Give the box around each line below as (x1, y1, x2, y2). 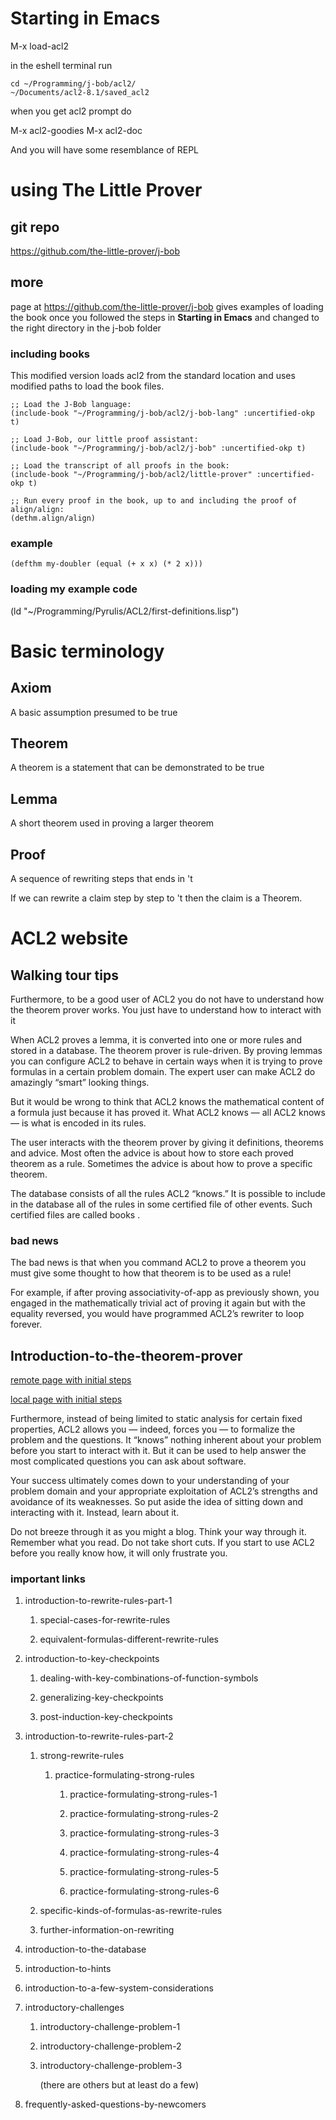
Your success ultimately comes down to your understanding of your (10, 1475, 290, 1487)
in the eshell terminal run (10, 59, 113, 71)
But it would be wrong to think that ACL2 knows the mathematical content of (10, 1096, 325, 1108)
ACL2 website (10, 927, 129, 950)
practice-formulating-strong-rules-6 (69, 1885, 220, 1897)
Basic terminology (10, 640, 165, 662)
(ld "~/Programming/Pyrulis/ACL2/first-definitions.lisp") (10, 605, 240, 617)
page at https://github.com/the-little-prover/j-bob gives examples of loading (10, 300, 324, 312)
